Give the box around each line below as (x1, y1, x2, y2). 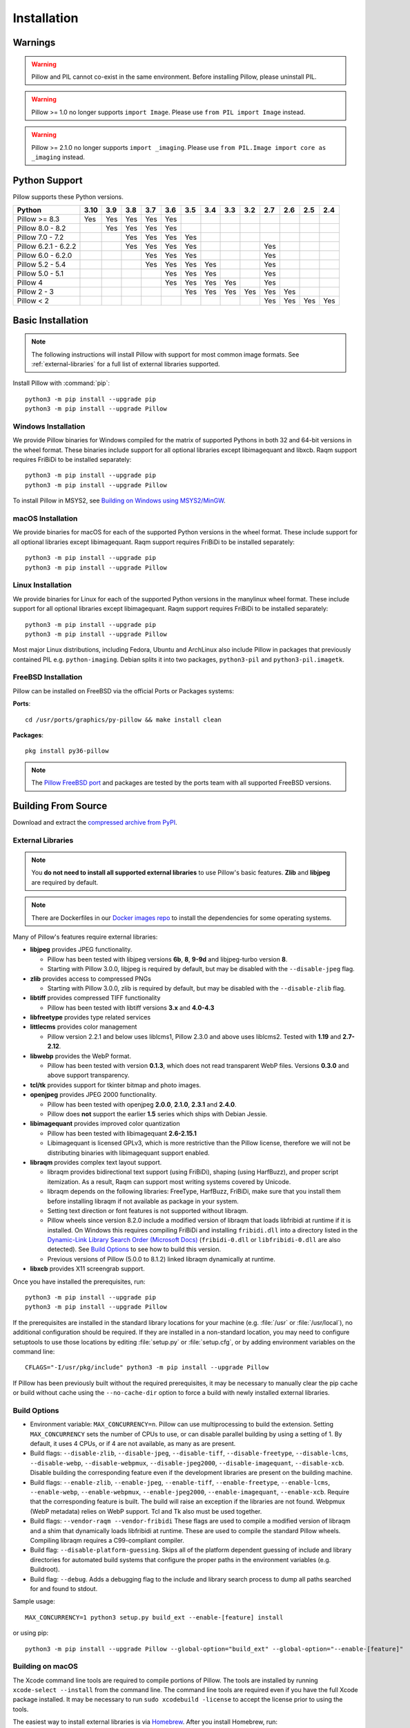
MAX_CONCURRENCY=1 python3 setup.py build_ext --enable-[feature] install (25, 1613, 284, 1621)
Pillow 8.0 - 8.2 (17, 223, 66, 233)
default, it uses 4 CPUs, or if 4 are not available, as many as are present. (30, 1440, 236, 1448)
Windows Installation (12, 422, 86, 431)
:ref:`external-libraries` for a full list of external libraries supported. (31, 360, 220, 368)
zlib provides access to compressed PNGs (30, 975, 152, 983)
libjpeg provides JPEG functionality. (30, 946, 133, 954)
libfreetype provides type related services (30, 1013, 151, 1022)
